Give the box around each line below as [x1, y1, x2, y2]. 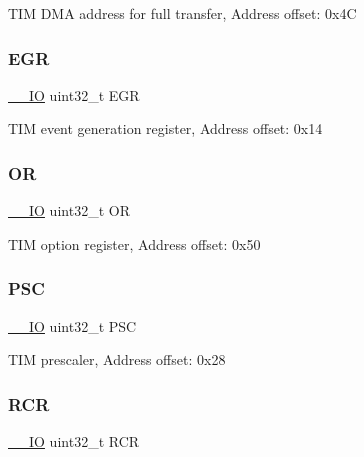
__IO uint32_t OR [8, 200, 130, 221]
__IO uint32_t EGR [8, 84, 140, 105]
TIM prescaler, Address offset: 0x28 [8, 349, 226, 370]
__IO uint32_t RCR [8, 431, 140, 452]
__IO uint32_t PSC [8, 315, 137, 336]
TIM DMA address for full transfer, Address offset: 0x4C [8, 3, 357, 23]
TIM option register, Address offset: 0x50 [8, 233, 261, 254]
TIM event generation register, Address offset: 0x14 [8, 118, 323, 139]
